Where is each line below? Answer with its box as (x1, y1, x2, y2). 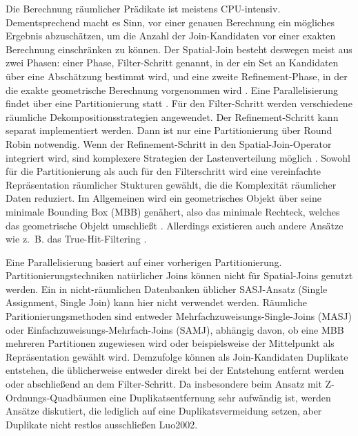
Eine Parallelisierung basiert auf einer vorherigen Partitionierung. (6, 254, 282, 269)
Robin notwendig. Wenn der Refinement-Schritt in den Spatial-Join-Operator (6, 136, 332, 151)
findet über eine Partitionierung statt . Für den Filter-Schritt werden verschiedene (6, 96, 352, 111)
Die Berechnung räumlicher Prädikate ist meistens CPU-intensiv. (6, 1, 281, 15)
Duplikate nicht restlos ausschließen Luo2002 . (6, 417, 198, 431)
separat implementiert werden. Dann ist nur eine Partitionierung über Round (6, 123, 332, 138)
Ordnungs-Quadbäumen (6, 390, 106, 404)
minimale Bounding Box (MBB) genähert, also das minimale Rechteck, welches (6, 204, 340, 218)
